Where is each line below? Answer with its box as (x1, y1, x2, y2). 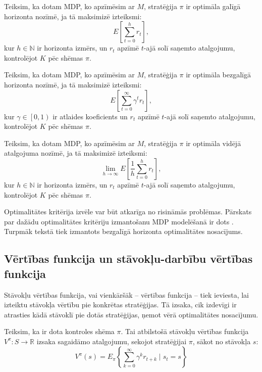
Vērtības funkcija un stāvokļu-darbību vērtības (4, 251, 253, 266)
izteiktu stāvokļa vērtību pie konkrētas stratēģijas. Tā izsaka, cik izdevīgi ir (4, 299, 237, 310)
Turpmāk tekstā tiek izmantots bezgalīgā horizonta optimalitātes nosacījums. (4, 226, 243, 237)
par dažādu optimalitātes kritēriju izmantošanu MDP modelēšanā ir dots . (4, 216, 234, 226)
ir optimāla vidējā (186, 137, 241, 148)
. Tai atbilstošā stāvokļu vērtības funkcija (121, 326, 249, 337)
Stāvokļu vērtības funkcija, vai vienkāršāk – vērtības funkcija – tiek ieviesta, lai (4, 289, 249, 300)
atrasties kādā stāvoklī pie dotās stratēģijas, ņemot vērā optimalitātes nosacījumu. (4, 309, 258, 319)
